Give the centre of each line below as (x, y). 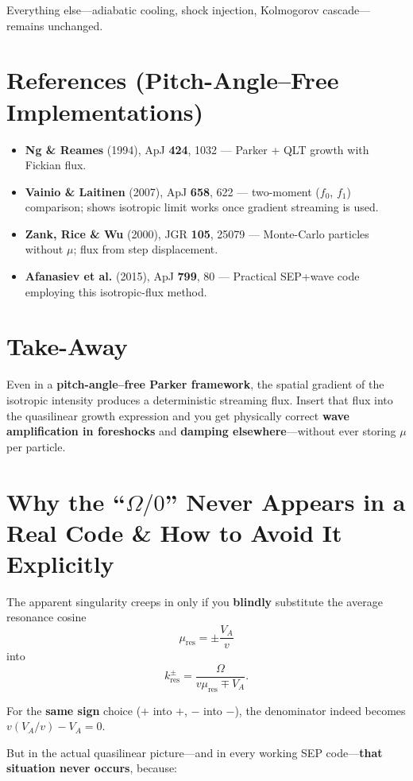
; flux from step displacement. (146, 249)
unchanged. (75, 25)
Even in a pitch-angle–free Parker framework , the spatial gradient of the (195, 384)
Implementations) (105, 111)
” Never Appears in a (285, 501)
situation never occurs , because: (92, 768)
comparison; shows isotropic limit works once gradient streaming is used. (202, 207)
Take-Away (67, 346)
